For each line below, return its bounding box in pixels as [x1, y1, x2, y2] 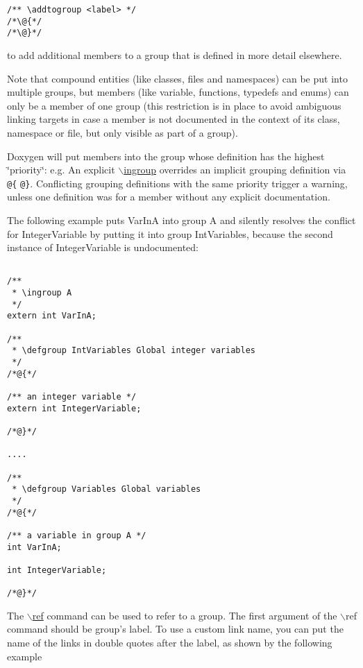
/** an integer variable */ [7, 391, 137, 402]
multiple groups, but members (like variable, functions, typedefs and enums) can [7, 85, 349, 99]
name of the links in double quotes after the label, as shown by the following [7, 635, 332, 649]
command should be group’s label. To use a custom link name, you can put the [7, 622, 344, 636]
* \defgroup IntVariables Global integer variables [12, 345, 255, 356]
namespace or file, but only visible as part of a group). [7, 125, 238, 139]
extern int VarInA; [7, 311, 96, 321]
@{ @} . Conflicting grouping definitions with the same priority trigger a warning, [7, 175, 348, 190]
